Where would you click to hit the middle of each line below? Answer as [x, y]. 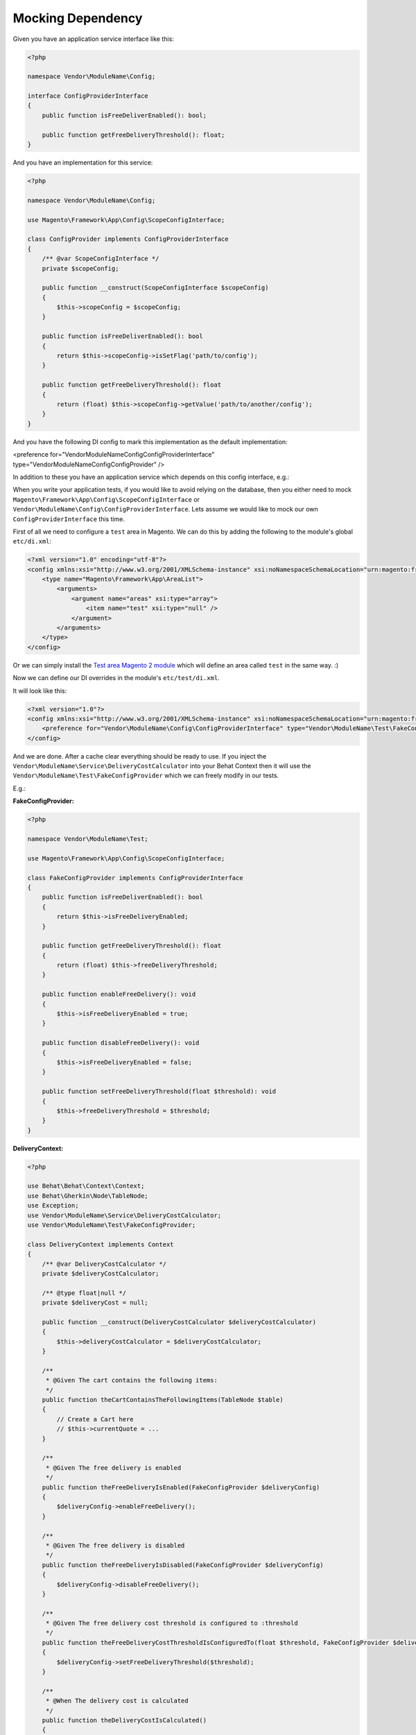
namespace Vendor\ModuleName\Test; [88, 839]
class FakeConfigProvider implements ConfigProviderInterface [135, 878]
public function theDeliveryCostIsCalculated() [124, 1720]
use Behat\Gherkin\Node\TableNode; [88, 1196]
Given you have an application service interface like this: [94, 39]
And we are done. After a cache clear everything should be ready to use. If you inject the [140, 756]
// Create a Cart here [95, 1419]
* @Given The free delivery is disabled [115, 1545]
